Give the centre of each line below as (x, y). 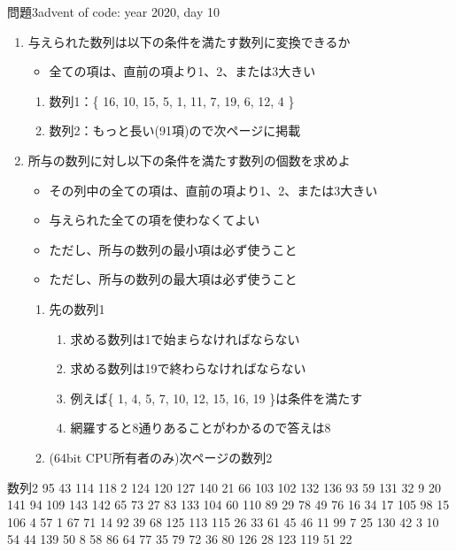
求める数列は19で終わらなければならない (188, 368)
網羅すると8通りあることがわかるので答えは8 (201, 428)
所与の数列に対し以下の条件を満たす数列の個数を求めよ (189, 160)
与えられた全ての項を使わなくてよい (155, 220)
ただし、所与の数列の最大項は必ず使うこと (173, 279)
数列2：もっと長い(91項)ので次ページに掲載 (175, 130)
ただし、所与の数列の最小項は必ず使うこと (173, 249)
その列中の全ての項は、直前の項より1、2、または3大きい (213, 190)
